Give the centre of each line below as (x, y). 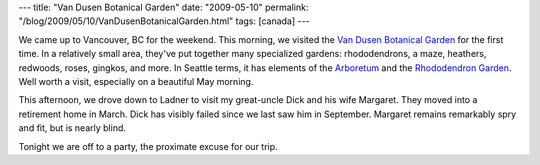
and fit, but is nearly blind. (72, 128)
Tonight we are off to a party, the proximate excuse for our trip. (148, 146)
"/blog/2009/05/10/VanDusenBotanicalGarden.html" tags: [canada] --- (164, 21)
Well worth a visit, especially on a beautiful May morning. (136, 81)
